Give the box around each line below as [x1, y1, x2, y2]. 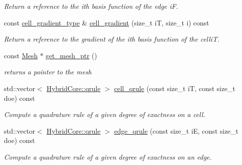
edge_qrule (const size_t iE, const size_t [114, 125, 239, 136]
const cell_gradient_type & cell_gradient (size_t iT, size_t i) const [4, 17, 209, 27]
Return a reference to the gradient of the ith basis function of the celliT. [4, 34, 220, 44]
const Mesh [4, 50, 38, 60]
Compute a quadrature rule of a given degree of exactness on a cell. [4, 109, 205, 119]
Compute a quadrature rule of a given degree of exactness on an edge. [4, 151, 212, 162]
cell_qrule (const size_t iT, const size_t [114, 83, 236, 93]
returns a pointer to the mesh [4, 67, 92, 77]
